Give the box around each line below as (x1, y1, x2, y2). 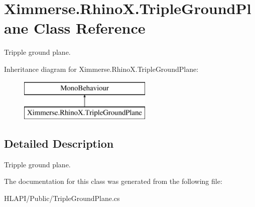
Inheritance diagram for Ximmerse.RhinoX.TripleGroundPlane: (4, 63, 199, 74)
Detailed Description (4, 136, 114, 151)
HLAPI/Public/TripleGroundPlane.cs (4, 193, 120, 203)
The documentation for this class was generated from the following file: (4, 176, 222, 186)
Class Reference (34, 18, 146, 38)
